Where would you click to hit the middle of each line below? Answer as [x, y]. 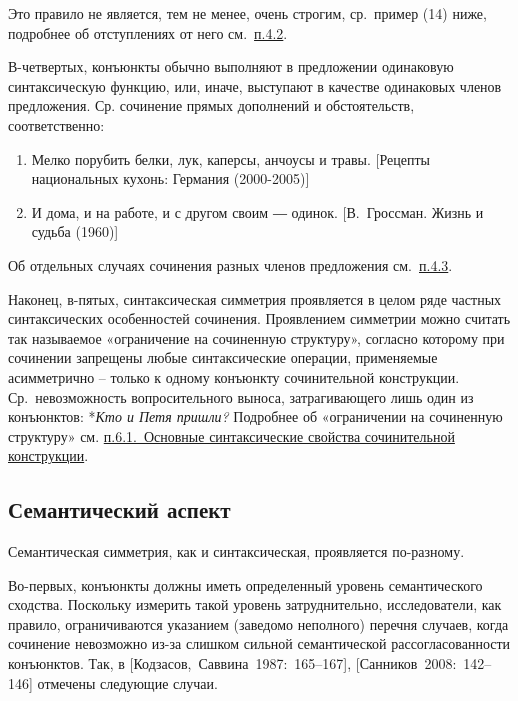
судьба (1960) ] [75, 231]
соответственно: [56, 124]
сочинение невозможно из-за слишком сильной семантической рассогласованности [259, 643]
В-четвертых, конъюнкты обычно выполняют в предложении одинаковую [231, 66]
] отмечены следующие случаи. [123, 682]
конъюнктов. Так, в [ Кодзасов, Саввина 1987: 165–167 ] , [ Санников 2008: [232, 663]
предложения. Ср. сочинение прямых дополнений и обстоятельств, [211, 105]
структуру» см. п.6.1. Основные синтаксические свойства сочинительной [231, 435]
